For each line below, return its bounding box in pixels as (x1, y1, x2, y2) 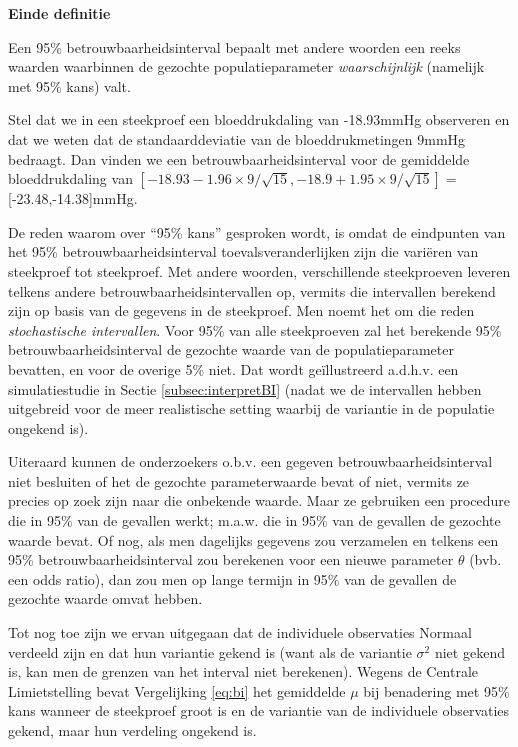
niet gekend (434, 641, 505, 662)
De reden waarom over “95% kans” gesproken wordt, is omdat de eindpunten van (8, 221, 506, 242)
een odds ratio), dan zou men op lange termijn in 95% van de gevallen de (8, 568, 457, 589)
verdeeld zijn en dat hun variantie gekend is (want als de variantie (8, 641, 412, 662)
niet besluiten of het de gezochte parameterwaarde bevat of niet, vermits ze (8, 470, 470, 491)
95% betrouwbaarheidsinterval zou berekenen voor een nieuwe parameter (8, 549, 454, 570)
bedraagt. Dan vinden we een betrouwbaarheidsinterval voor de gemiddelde (8, 148, 470, 169)
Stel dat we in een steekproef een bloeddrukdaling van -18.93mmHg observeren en (8, 109, 510, 130)
